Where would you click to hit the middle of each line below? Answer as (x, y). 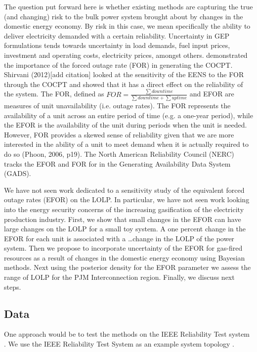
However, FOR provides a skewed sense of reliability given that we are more (119, 134)
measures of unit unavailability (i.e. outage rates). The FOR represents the (117, 105)
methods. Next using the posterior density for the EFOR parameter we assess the (128, 267)
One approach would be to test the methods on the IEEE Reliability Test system (127, 334)
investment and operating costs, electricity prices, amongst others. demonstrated (126, 55)
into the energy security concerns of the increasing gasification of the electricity (124, 209)
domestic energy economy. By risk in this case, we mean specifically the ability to (127, 26)
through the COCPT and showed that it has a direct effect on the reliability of (124, 84)
